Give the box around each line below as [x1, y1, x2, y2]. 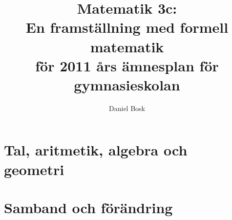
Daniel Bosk [109, 103, 145, 113]
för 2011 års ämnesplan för [35, 55, 219, 75]
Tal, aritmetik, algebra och [4, 140, 188, 160]
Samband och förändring [4, 198, 173, 218]
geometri [4, 159, 64, 179]
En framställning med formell [25, 17, 229, 37]
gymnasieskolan [74, 74, 180, 94]
